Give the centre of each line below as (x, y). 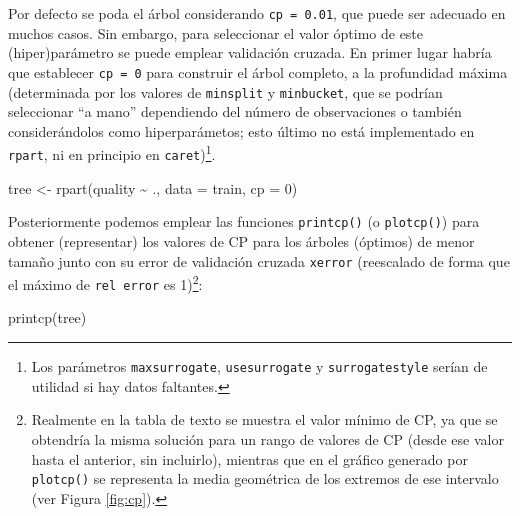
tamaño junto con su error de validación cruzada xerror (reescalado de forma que (259, 260)
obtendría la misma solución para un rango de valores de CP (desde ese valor (267, 438)
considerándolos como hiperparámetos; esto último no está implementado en (241, 130)
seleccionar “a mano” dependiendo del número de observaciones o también (235, 111)
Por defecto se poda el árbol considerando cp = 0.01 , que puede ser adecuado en (257, 13)
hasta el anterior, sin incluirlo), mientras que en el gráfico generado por (249, 458)
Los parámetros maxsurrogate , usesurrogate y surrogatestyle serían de (259, 366)
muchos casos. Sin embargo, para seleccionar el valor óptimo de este (216, 32)
